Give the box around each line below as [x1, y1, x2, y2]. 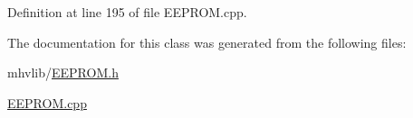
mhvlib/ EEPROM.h [7, 63, 119, 82]
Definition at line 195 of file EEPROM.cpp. [7, 3, 247, 21]
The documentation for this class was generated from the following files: [7, 32, 407, 51]
